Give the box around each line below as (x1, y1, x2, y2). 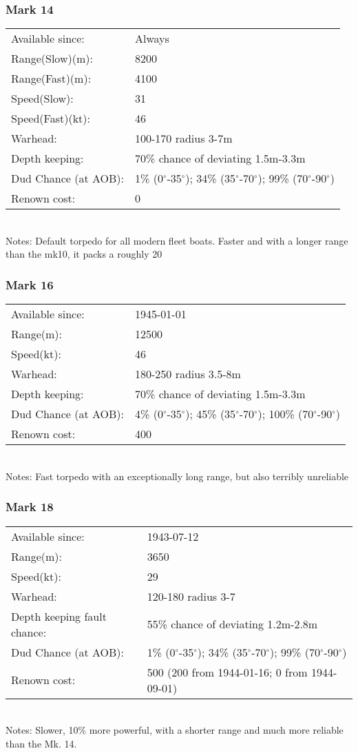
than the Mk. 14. (6, 736, 77, 750)
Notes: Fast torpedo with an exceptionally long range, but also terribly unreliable (6, 468, 349, 483)
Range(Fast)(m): (11, 70, 92, 87)
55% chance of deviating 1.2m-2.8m (147, 616, 318, 632)
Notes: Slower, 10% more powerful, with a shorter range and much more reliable (6, 723, 344, 737)
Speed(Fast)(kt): (11, 110, 91, 127)
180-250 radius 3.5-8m (135, 366, 241, 382)
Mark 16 (6, 276, 54, 293)
